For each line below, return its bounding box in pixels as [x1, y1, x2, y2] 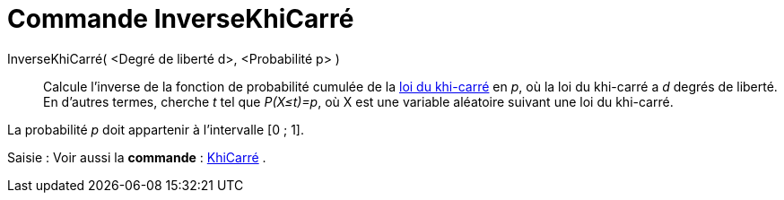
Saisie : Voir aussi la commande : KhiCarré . [7, 149, 266, 165]
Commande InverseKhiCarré [7, 4, 354, 34]
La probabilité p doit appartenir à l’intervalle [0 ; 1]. [7, 121, 304, 137]
